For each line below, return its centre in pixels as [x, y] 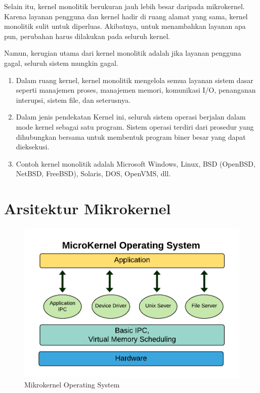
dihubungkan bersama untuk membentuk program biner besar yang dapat [131, 136]
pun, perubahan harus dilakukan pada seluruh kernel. [87, 36]
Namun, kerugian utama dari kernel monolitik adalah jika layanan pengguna [123, 53]
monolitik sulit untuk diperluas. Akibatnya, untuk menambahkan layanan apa [125, 26]
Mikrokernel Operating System [72, 384]
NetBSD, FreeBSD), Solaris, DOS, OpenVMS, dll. [93, 173]
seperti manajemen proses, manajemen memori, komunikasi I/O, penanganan [136, 90]
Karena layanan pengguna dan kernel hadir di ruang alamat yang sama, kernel [126, 16]
